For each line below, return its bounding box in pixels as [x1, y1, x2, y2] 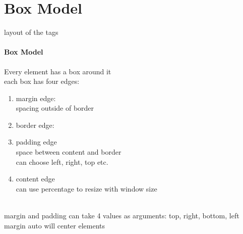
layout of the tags [4, 27, 58, 37]
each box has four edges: [4, 76, 80, 86]
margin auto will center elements [4, 220, 105, 230]
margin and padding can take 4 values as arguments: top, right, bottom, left [4, 210, 239, 221]
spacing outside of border [16, 103, 94, 113]
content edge [16, 173, 55, 184]
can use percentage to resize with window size [16, 183, 157, 194]
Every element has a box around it [4, 66, 111, 76]
